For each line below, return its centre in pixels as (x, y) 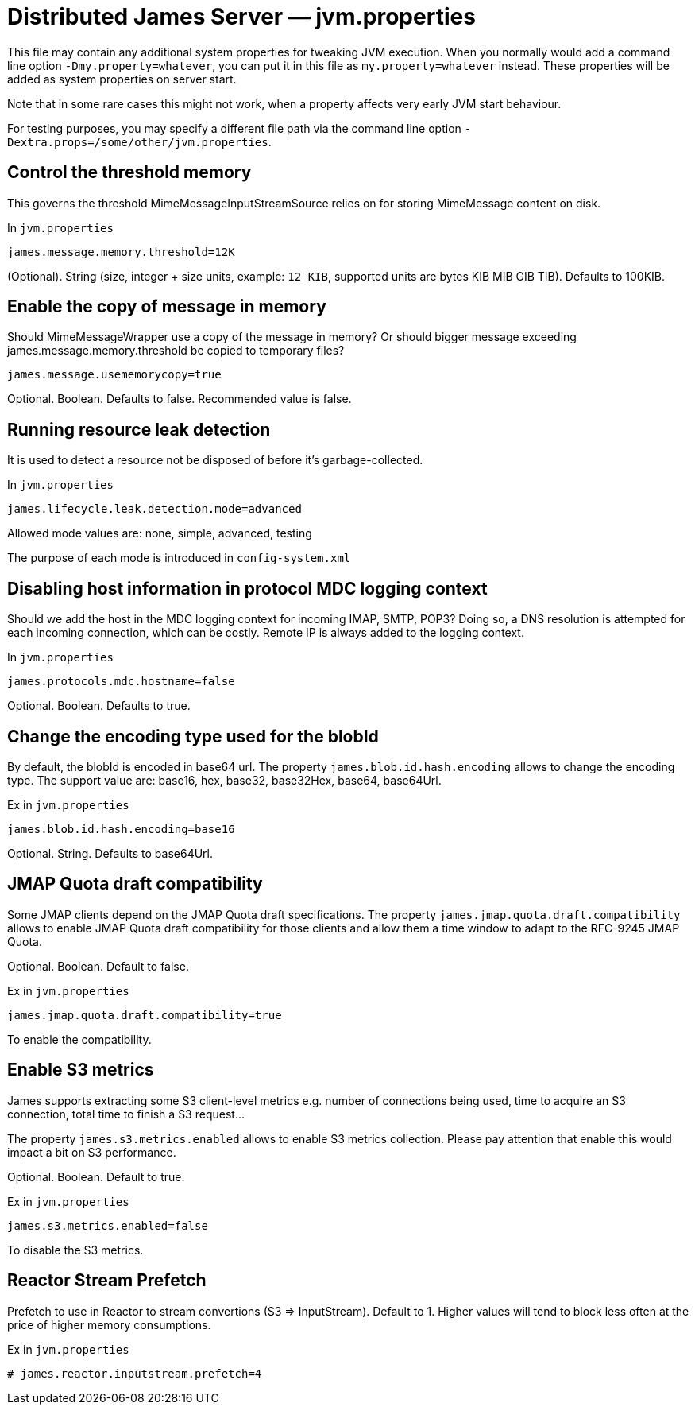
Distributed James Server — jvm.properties (241, 17)
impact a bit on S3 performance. (92, 1152)
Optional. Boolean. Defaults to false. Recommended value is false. (180, 399)
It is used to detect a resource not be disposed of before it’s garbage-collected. (215, 460)
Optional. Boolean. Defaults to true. (99, 706)
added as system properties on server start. (122, 79)
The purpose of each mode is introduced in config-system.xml (179, 558)
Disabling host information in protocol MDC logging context (247, 588)
